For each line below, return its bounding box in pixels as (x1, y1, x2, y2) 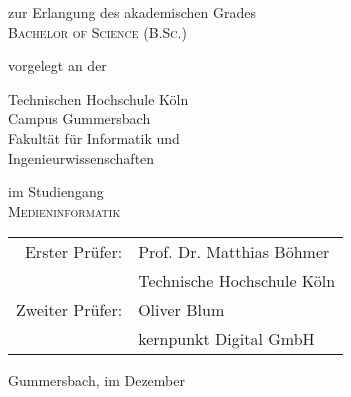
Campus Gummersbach (8, 108, 151, 129)
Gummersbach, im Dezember (8, 370, 185, 391)
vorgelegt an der (8, 55, 107, 76)
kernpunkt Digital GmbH (138, 327, 315, 351)
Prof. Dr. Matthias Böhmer (138, 240, 330, 264)
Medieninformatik (8, 200, 121, 221)
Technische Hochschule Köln (138, 269, 336, 293)
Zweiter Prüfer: (16, 298, 123, 322)
